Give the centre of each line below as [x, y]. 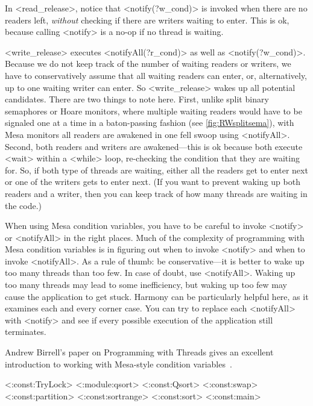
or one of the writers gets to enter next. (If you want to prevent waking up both [153, 182]
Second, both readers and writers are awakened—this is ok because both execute [154, 146]
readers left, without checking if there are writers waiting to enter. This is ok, [147, 20]
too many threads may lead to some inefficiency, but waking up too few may [146, 285]
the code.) [24, 205]
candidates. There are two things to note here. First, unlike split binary [137, 99]
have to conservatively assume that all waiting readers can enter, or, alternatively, [156, 75]
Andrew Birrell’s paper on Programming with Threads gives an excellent [139, 352]
